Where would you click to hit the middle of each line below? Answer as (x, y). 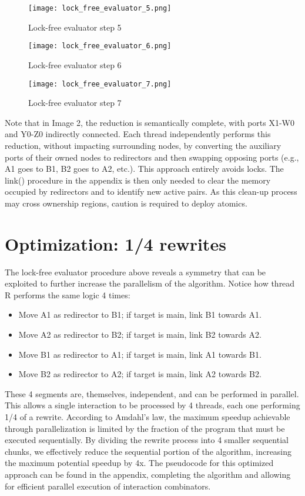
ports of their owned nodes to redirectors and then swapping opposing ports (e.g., (152, 157)
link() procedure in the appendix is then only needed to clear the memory (138, 180)
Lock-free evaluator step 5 (75, 27)
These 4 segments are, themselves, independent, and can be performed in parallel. (152, 393)
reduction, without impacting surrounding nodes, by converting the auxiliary (143, 145)
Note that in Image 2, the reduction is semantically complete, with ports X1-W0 (150, 122)
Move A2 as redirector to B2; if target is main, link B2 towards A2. (140, 334)
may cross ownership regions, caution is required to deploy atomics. (126, 203)
